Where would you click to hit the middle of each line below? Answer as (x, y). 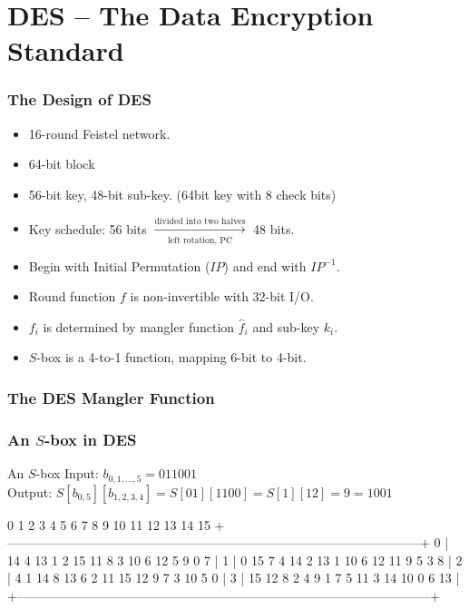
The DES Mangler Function (111, 397)
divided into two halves (200, 221)
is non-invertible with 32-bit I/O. (222, 296)
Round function (72, 296)
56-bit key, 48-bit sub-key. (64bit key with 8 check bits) (182, 194)
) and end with (265, 265)
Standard (66, 50)
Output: (30, 491)
